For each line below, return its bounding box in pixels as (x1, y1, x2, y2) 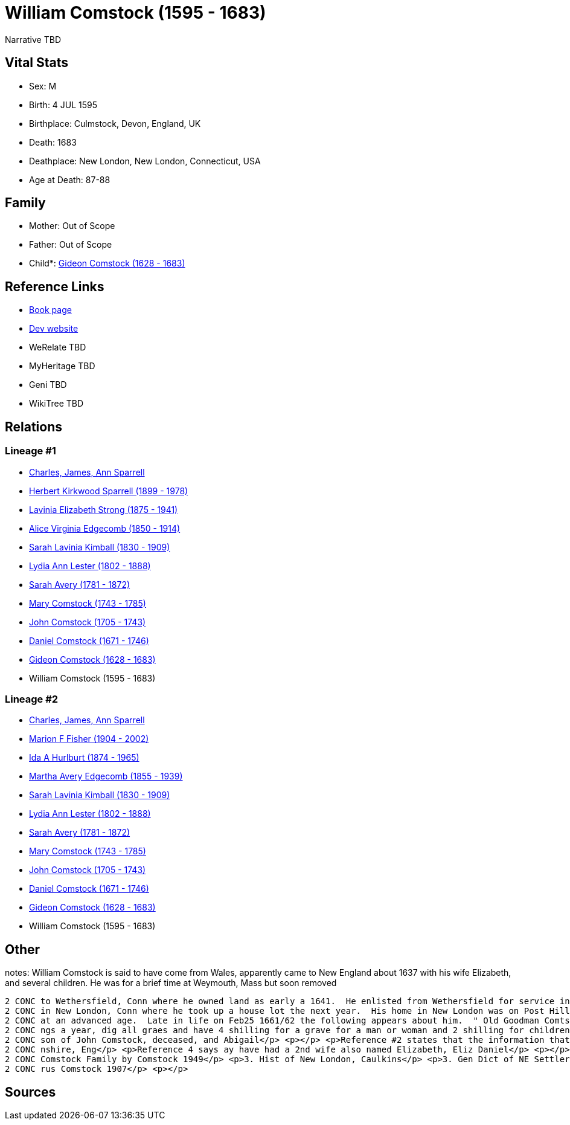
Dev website (29, 323, 78, 334)
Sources (5, 1084, 56, 1100)
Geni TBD (29, 379, 67, 390)
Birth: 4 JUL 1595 (29, 99, 98, 110)
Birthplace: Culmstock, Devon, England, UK (29, 118, 201, 129)
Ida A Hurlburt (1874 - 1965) (29, 752, 139, 763)
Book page (29, 305, 72, 315)
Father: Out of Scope (29, 239, 112, 250)
